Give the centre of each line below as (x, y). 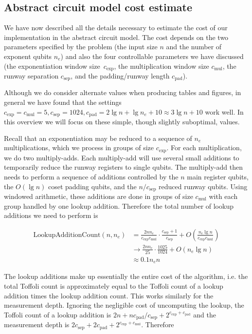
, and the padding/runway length (120, 76)
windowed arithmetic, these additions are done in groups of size (99, 196)
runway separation (31, 76)
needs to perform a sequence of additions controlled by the (91, 176)
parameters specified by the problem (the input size (81, 47)
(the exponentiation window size (52, 66)
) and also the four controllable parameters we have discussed (152, 56)
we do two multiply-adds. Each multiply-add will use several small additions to (122, 157)
